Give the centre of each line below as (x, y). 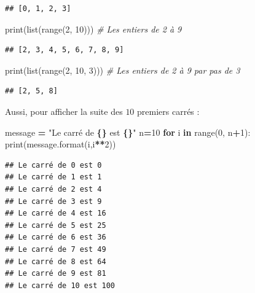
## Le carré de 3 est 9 (53, 201)
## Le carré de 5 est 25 (56, 225)
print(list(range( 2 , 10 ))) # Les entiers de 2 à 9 (93, 29)
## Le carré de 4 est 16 (56, 213)
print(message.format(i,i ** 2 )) (61, 144)
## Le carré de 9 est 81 (56, 274)
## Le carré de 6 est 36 (56, 237)
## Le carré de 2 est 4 (53, 189)
